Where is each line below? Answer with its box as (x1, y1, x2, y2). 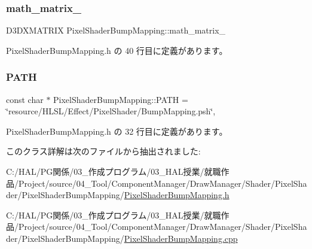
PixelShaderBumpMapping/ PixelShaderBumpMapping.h (22, 189, 230, 201)
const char (6, 93, 44, 105)
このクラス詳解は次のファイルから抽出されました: (6, 145, 201, 157)
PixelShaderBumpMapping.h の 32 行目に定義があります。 (6, 124, 228, 137)
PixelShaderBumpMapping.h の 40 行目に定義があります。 (6, 44, 228, 56)
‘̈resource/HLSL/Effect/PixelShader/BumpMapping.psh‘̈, (6, 105, 216, 117)
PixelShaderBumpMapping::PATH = (53, 93, 188, 105)
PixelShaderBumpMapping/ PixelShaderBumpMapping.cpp (22, 232, 238, 244)
